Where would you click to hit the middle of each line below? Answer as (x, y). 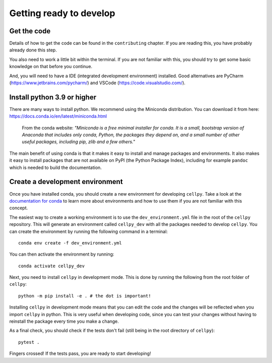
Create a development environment (66, 182)
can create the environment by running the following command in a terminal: (89, 231)
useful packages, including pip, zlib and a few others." (79, 142)
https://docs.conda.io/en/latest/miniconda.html (58, 116)
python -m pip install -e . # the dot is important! (85, 296)
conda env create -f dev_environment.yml (70, 243)
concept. (19, 208)
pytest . (29, 342)
